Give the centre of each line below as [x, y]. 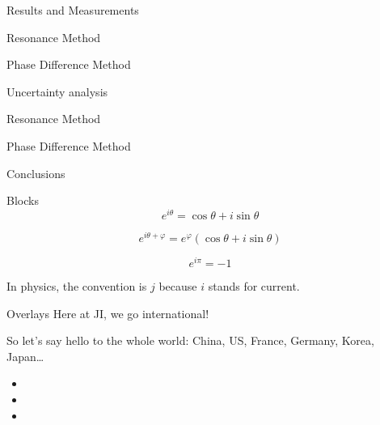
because [178, 285]
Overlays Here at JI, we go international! [108, 313]
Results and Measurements [73, 10]
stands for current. [254, 285]
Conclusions [36, 173]
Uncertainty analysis [57, 91]
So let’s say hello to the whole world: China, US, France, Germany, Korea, [190, 340]
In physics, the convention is [77, 285]
